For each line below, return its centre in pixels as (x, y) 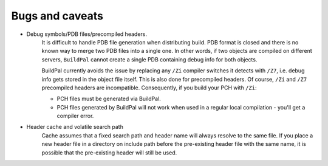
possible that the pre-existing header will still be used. (109, 153)
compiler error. (75, 116)
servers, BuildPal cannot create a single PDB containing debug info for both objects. (149, 59)
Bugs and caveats (57, 16)
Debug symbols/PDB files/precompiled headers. (87, 34)
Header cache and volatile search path (75, 127)
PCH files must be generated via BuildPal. (109, 99)
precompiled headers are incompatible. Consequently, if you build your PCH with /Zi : (149, 88)
